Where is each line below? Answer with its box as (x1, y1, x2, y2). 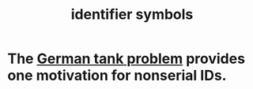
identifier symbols (70, 6, 194, 24)
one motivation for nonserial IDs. (7, 67, 227, 84)
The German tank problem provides (7, 50, 246, 68)
